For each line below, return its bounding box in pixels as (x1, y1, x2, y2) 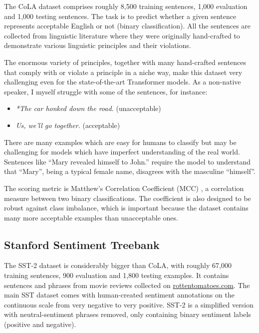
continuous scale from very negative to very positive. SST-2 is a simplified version (4, 299, 254, 309)
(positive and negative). (4, 319, 76, 329)
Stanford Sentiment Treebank (4, 236, 160, 252)
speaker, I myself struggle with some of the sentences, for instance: (4, 86, 208, 96)
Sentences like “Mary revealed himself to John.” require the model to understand (4, 156, 251, 166)
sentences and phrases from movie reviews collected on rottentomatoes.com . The (4, 279, 250, 290)
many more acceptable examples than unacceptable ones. (4, 212, 178, 222)
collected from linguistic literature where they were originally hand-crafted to (4, 30, 240, 40)
